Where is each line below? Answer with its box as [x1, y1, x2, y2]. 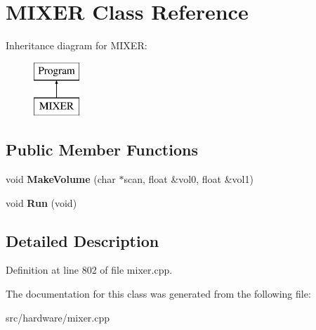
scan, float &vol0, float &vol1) [124, 172, 254, 186]
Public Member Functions [6, 139, 198, 160]
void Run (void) [6, 195, 77, 210]
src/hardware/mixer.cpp [6, 310, 110, 324]
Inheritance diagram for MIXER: [6, 38, 147, 53]
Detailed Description [6, 229, 159, 251]
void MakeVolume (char [6, 172, 116, 186]
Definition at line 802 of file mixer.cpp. [6, 262, 173, 277]
